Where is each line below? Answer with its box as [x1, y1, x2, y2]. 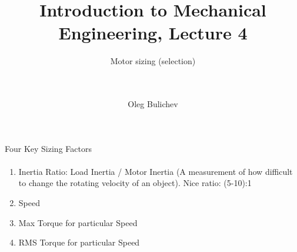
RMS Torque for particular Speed [18, 236, 140, 248]
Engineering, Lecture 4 [58, 21, 248, 45]
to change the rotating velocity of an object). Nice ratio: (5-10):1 [18, 177, 252, 189]
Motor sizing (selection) [110, 55, 196, 67]
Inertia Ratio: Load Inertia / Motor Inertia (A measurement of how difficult [18, 165, 293, 177]
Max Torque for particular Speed [18, 216, 138, 228]
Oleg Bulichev [128, 98, 178, 110]
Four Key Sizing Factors [5, 142, 92, 154]
